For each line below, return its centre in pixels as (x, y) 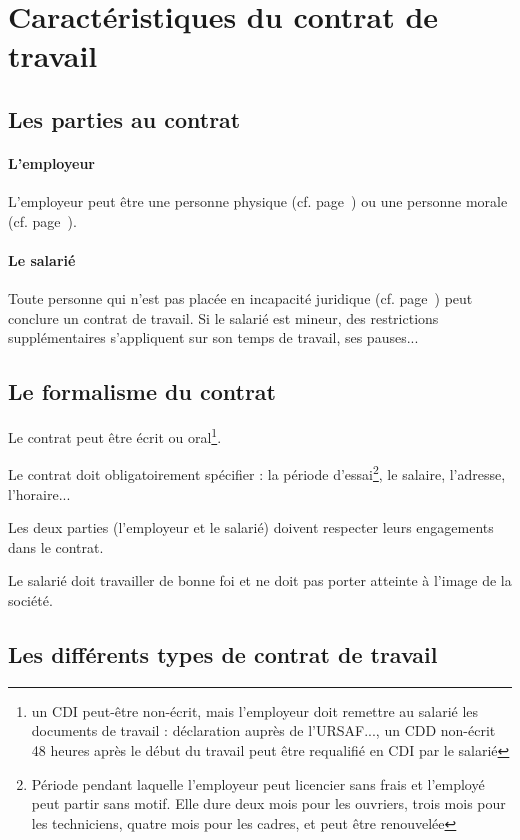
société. (30, 599)
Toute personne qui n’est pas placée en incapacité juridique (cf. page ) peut (240, 298)
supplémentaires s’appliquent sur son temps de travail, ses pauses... (213, 337)
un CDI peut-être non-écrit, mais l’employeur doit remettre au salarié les (255, 710)
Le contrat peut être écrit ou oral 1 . (115, 435)
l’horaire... (39, 493)
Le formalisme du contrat (142, 391)
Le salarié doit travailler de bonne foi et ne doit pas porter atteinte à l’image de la (260, 580)
